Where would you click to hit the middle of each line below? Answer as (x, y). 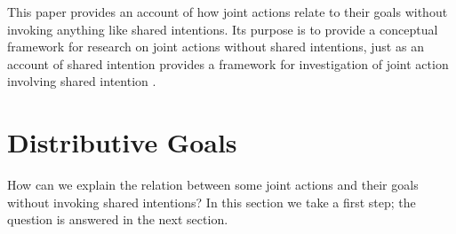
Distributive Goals (122, 142)
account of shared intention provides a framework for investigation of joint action (228, 63)
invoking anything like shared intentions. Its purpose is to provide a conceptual (223, 29)
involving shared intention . (82, 81)
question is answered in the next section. (118, 219)
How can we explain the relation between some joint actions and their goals (213, 185)
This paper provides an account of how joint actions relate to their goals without (228, 12)
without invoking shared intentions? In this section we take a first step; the (212, 202)
